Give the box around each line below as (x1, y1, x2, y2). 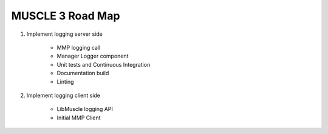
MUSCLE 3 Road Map (11, 9, 120, 22)
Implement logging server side (26, 30, 103, 38)
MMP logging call (56, 44, 101, 51)
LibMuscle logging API (56, 106, 114, 113)
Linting (56, 78, 74, 85)
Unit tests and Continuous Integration (56, 61, 151, 68)
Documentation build (56, 70, 109, 77)
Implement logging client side (26, 92, 100, 99)
